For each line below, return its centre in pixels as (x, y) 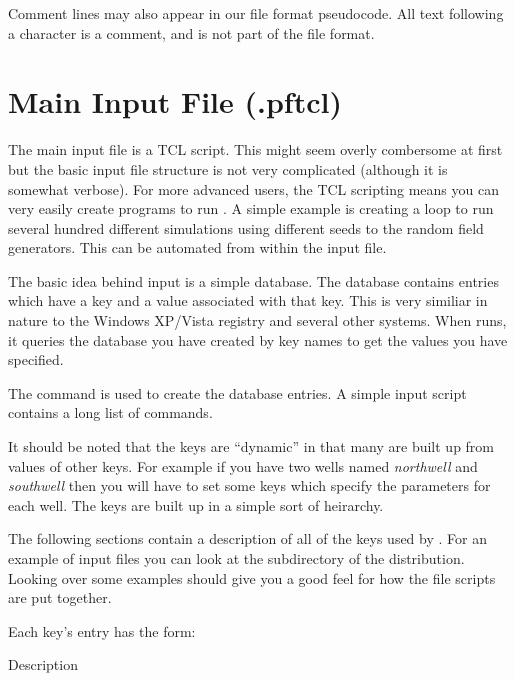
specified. (36, 359)
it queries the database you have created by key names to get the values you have (258, 339)
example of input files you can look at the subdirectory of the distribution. (236, 558)
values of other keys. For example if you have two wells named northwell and (243, 465)
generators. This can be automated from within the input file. (197, 247)
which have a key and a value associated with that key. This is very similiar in (248, 300)
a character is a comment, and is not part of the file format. (191, 32)
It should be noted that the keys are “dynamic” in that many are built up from (251, 446)
